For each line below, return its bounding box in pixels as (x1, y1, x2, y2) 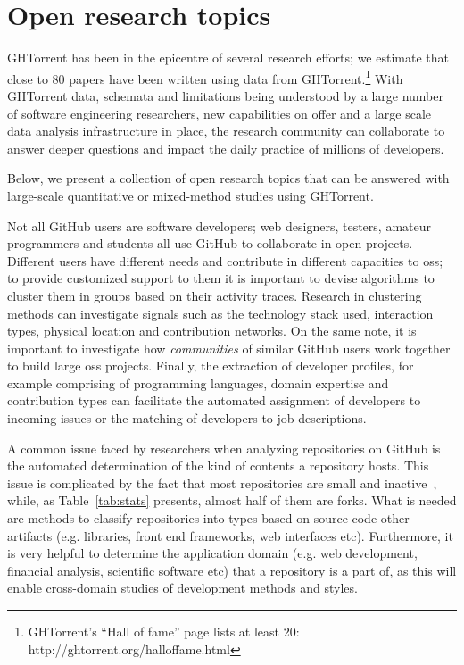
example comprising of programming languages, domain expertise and (7, 373, 389, 392)
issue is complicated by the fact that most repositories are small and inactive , (7, 473, 437, 492)
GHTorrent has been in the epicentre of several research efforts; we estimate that (7, 48, 449, 67)
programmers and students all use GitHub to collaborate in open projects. (7, 234, 413, 253)
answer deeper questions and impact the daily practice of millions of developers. (7, 138, 444, 157)
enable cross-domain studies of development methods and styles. (7, 578, 358, 597)
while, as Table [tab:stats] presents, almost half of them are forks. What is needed (7, 491, 457, 510)
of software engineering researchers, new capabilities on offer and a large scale (7, 104, 432, 122)
